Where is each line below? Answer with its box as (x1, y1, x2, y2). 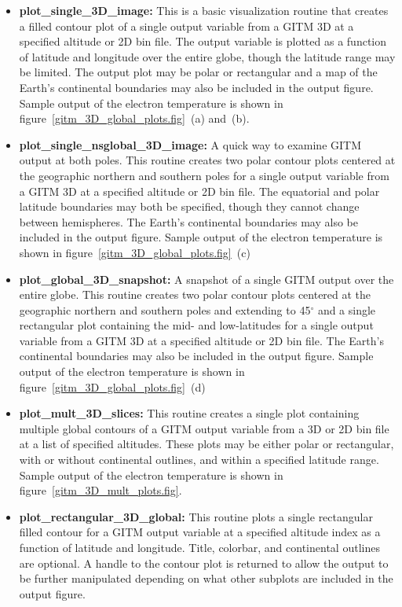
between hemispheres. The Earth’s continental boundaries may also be (19, 213, 358, 230)
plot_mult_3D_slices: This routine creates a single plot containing (19, 405, 360, 421)
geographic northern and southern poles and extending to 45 (19, 301, 311, 318)
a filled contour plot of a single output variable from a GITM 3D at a (19, 17, 354, 34)
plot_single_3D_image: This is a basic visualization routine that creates (19, 2, 389, 18)
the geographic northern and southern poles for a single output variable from (19, 167, 389, 183)
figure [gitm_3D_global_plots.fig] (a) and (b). (19, 110, 250, 127)
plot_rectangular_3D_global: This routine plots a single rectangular (19, 508, 373, 524)
